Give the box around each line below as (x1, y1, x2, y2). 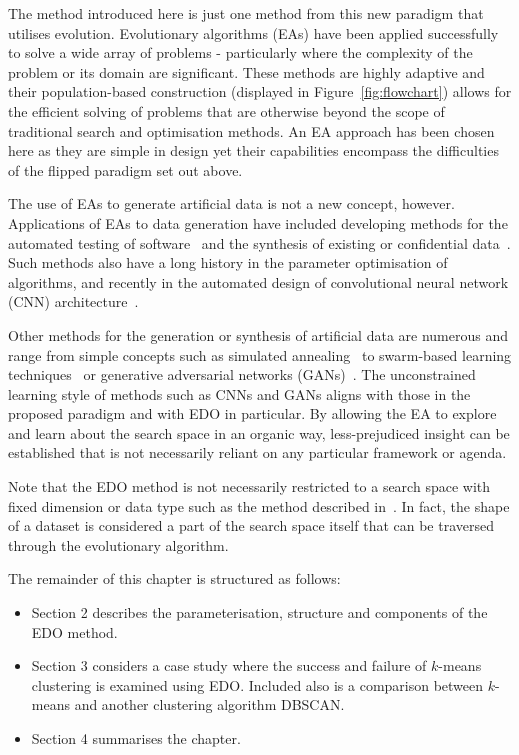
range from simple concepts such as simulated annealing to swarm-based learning (8, 344, 512, 365)
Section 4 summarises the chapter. (31, 728, 241, 748)
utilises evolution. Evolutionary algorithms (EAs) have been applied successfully (8, 22, 499, 43)
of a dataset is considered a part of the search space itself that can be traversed (8, 515, 495, 536)
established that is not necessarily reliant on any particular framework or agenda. (8, 442, 507, 463)
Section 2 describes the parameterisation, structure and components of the (31, 602, 488, 623)
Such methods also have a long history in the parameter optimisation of (8, 252, 448, 273)
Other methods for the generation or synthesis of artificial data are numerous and (8, 324, 509, 345)
